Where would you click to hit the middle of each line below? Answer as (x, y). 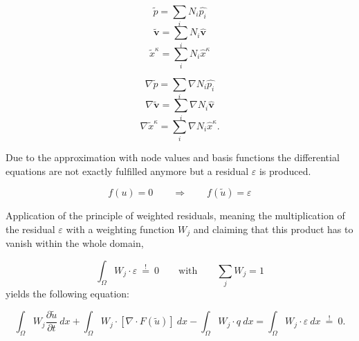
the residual (30, 229)
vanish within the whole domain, (75, 243)
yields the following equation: (67, 294)
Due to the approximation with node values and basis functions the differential (173, 157)
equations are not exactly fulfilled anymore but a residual (127, 170)
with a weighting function (120, 229)
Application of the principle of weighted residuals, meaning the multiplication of (175, 215)
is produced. (285, 170)
